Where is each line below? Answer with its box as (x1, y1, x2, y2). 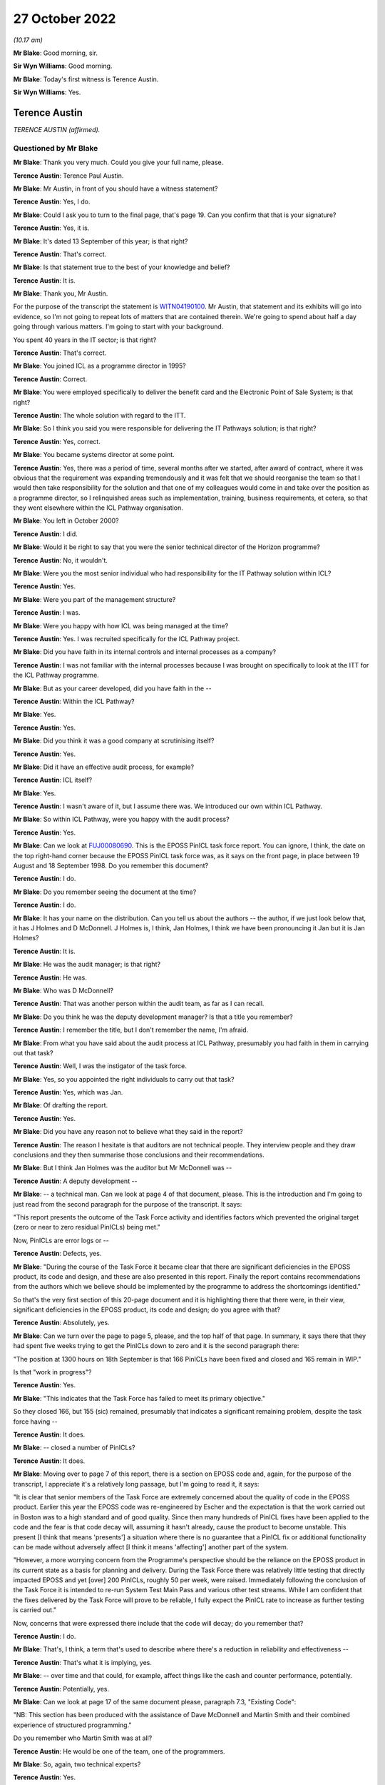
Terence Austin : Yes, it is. (13, 223, 90, 232)
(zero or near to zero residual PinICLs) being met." (13, 1223, 160, 1232)
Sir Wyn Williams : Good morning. (13, 61, 113, 71)
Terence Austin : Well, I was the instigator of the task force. (13, 1062, 187, 1070)
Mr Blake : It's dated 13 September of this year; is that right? (13, 236, 188, 246)
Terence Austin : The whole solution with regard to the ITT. (13, 411, 186, 419)
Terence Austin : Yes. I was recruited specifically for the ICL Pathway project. (13, 635, 240, 643)
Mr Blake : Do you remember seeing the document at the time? (13, 888, 197, 896)
